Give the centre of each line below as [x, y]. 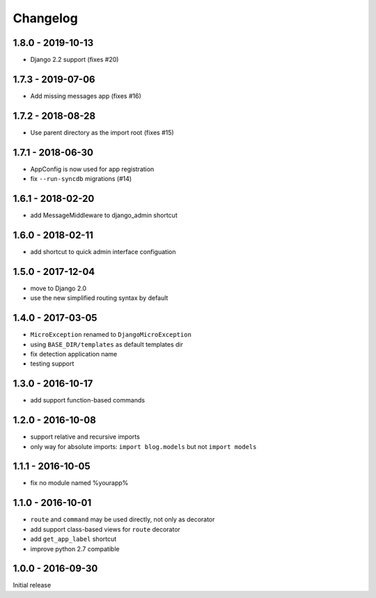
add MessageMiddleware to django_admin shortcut [104, 215]
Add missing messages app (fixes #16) [86, 96]
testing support [52, 364]
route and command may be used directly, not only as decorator [123, 519]
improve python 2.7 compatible [75, 549]
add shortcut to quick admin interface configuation [103, 251]
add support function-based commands [88, 400]
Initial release [32, 585]
